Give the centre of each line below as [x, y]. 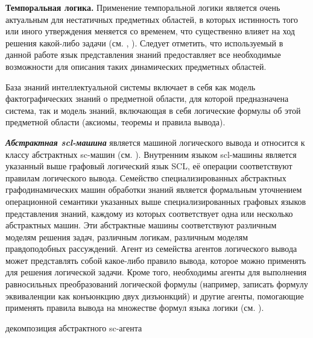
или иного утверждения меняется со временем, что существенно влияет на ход [150, 31]
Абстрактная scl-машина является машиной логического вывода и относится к [155, 142]
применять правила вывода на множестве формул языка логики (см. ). [135, 308]
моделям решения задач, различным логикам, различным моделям [127, 236]
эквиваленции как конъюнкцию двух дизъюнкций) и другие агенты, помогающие [155, 296]
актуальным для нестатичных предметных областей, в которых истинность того [152, 19]
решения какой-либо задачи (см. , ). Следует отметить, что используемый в [144, 42]
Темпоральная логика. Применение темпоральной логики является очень [143, 7]
